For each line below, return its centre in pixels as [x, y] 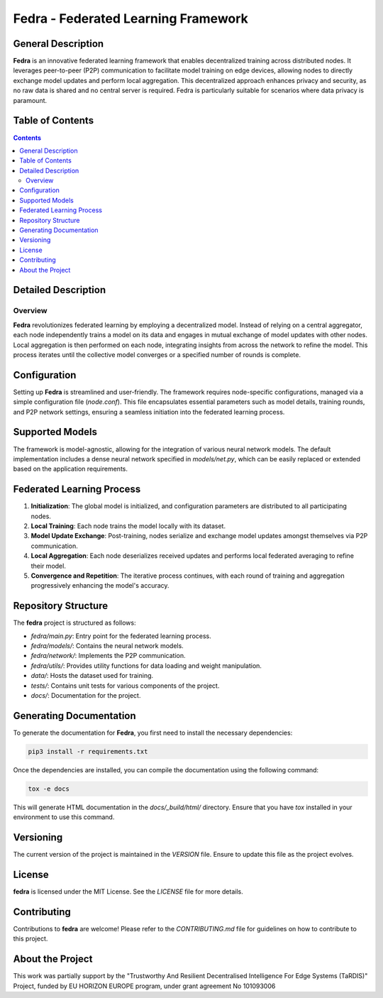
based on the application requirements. [70, 469]
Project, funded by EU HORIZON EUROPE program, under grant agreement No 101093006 [144, 986]
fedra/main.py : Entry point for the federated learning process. [121, 636]
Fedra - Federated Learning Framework [131, 18]
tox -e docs [49, 789]
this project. [30, 939]
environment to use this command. [64, 817]
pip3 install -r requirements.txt [88, 751]
